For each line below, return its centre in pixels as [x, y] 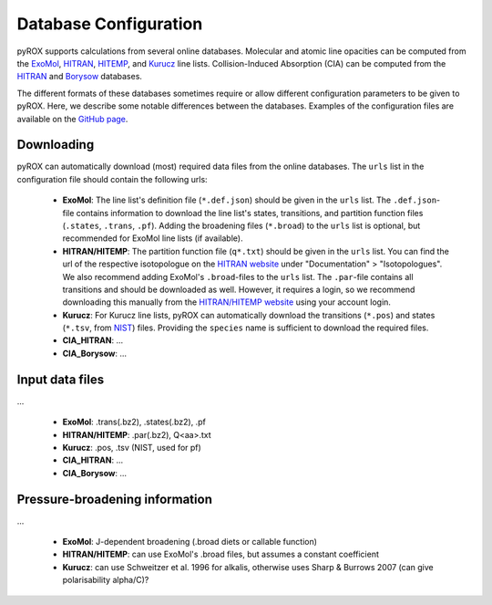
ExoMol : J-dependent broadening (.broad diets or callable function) [190, 542]
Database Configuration [110, 24]
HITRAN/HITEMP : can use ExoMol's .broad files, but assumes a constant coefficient [221, 554]
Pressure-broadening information [115, 499]
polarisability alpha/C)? [106, 580]
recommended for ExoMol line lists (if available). [153, 238]
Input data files [61, 379]
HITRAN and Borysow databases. [80, 77]
